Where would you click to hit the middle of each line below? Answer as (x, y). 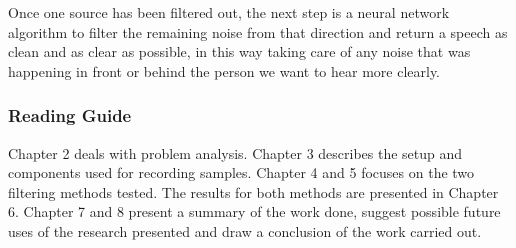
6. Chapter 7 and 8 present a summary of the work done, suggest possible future (254, 211)
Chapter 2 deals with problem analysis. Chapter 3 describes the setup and (235, 152)
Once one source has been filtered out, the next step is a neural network (229, 12)
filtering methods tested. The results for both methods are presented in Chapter (253, 191)
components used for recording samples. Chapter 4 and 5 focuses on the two (241, 172)
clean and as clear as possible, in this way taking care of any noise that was (239, 51)
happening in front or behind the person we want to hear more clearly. (224, 70)
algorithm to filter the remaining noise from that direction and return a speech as (258, 31)
